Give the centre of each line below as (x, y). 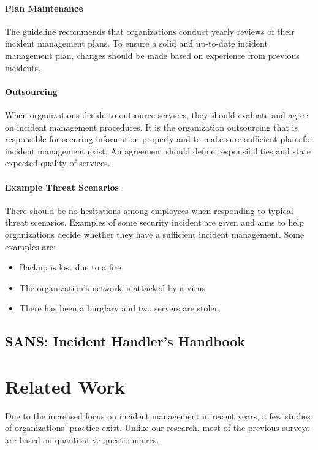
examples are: (30, 246)
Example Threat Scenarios (62, 187)
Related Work (65, 386)
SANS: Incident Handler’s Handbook (125, 341)
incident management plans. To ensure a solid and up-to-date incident (136, 43)
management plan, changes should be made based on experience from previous (152, 55)
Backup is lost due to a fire (70, 267)
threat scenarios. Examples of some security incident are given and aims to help (155, 222)
